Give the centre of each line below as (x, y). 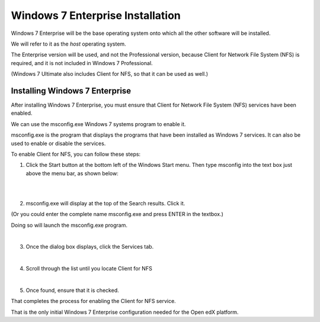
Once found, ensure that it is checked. (73, 291)
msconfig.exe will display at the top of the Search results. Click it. (105, 203)
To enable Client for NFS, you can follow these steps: (76, 154)
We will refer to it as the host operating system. (69, 44)
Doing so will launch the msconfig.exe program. (69, 225)
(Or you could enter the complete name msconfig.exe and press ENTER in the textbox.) (117, 214)
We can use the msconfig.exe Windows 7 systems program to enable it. (98, 124)
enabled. (22, 113)
